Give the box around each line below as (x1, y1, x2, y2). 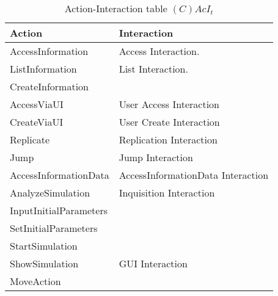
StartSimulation (10, 239, 78, 253)
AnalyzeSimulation (10, 186, 90, 200)
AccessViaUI (10, 97, 64, 111)
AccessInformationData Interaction (119, 168, 269, 182)
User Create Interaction (119, 115, 220, 129)
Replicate (10, 132, 50, 146)
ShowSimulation (10, 256, 79, 270)
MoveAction (10, 274, 61, 288)
